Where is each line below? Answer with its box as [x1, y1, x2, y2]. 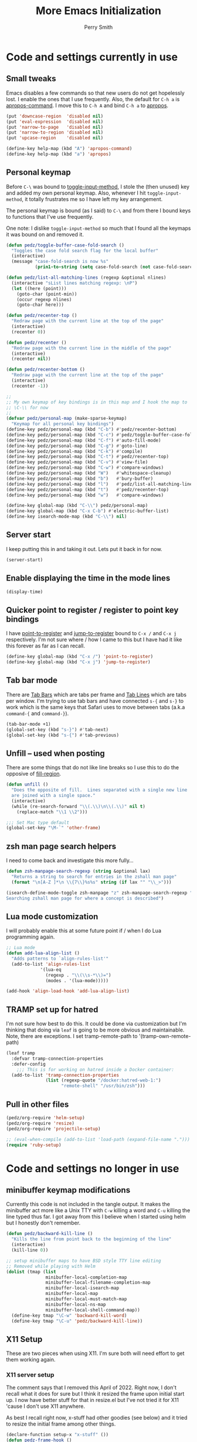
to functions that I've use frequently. [6, 213, 94, 220]
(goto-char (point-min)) [16, 291, 77, 297]
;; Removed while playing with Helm [6, 1263, 96, 1269]
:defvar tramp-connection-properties [11, 1056, 104, 1062]
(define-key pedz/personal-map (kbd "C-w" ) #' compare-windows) [6, 465, 164, 471]
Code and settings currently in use [6, 50, 178, 64]
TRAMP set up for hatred [6, 1004, 98, 1014]
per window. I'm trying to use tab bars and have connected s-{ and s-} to [6, 697, 184, 704]
